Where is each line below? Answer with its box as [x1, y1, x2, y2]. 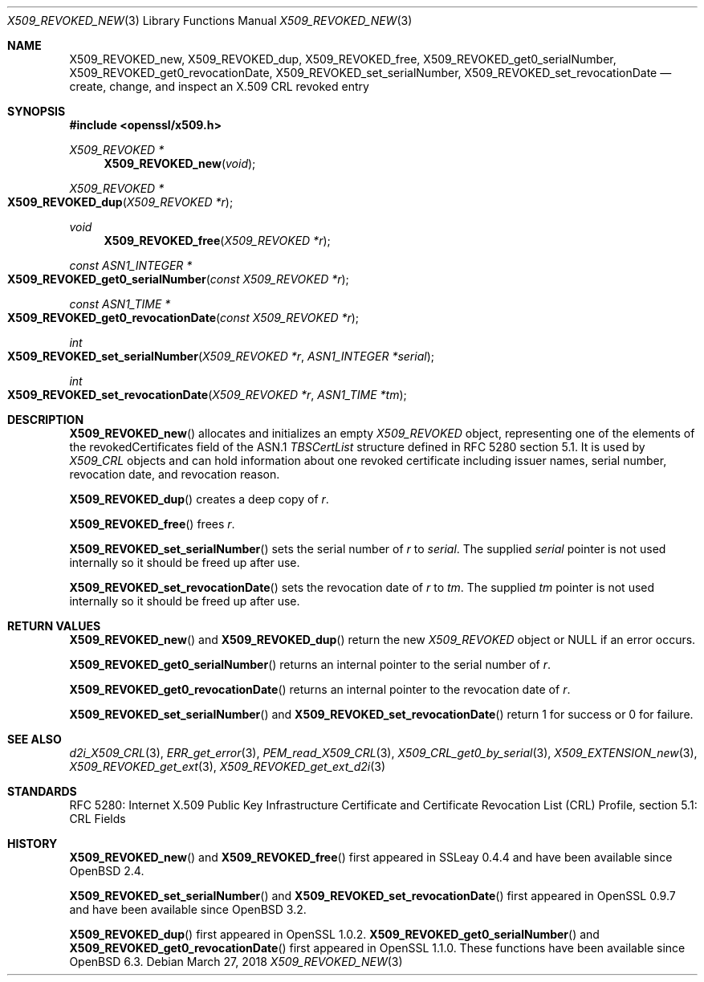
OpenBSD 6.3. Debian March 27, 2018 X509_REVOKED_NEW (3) [69, 955, 403, 968]
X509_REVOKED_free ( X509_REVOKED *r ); [104, 234, 331, 247]
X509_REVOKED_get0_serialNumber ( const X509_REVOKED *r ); [7, 272, 349, 286]
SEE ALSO [7, 732, 62, 746]
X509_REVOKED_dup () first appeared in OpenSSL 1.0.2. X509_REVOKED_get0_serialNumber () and [69, 927, 600, 941]
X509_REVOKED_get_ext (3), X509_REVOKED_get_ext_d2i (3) [69, 760, 386, 773]
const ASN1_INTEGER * [69, 259, 193, 272]
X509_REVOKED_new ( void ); [104, 157, 256, 170]
